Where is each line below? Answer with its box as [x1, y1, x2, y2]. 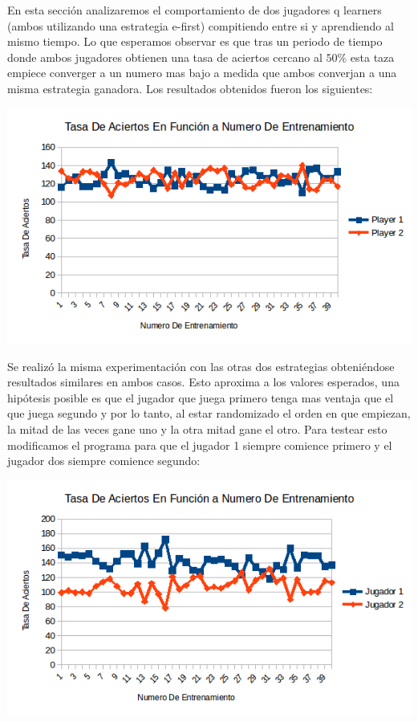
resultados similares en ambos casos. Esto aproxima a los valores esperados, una [7, 373, 400, 390]
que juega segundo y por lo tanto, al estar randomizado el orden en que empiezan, [7, 405, 411, 422]
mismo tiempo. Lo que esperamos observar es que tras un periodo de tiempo [7, 33, 383, 50]
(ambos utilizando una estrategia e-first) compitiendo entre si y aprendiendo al [7, 17, 394, 34]
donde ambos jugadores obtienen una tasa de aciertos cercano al [7, 48, 323, 65]
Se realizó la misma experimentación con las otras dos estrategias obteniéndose [7, 357, 395, 374]
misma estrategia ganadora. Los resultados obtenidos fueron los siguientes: [7, 80, 373, 96]
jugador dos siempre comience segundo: [7, 452, 201, 469]
